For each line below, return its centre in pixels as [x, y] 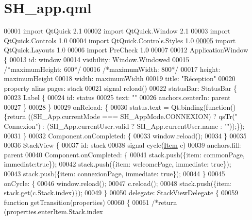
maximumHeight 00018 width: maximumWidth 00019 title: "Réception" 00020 [120, 78]
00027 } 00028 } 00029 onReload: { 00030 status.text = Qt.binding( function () [120, 107]
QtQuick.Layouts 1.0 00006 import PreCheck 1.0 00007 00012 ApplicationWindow [126, 50]
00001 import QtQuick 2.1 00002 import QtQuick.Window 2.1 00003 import [117, 31]
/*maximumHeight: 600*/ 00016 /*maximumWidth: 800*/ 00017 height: [112, 69]
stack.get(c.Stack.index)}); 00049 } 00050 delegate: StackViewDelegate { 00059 [121, 193]
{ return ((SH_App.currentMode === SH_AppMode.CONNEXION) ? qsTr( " [121, 116]
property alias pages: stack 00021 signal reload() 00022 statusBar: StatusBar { [120, 88]
